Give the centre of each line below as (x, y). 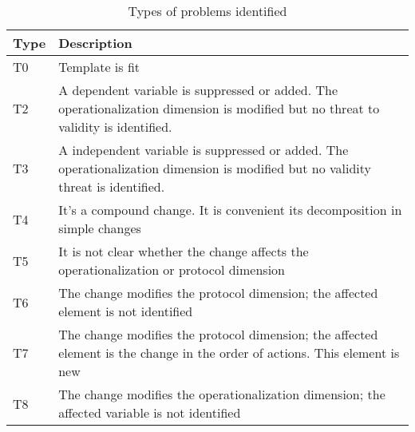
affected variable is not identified (150, 412)
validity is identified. (115, 127)
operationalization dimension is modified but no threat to (219, 108)
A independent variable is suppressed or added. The (204, 150)
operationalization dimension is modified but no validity (215, 168)
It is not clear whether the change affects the (184, 251)
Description (95, 43)
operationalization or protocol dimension (172, 270)
